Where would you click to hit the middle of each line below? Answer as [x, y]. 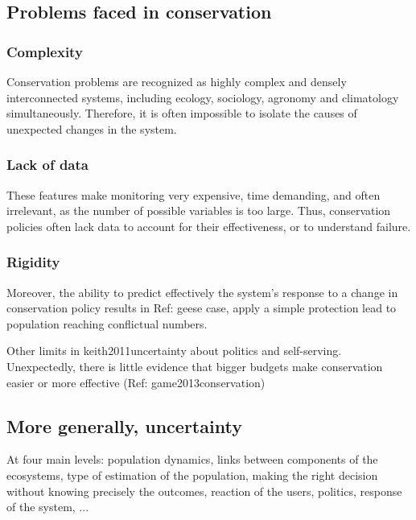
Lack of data [47, 165]
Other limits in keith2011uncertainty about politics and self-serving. [174, 351]
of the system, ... [48, 507]
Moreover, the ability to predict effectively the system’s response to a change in [202, 292]
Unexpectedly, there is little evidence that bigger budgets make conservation [195, 366]
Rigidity [33, 262]
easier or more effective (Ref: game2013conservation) [136, 382]
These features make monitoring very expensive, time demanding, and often [194, 194]
